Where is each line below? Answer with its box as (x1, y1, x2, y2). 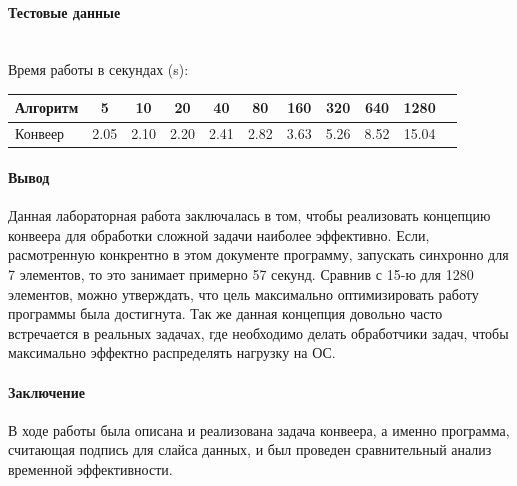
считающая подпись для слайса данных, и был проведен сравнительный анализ (8, 439, 492, 460)
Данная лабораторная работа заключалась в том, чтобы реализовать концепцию (8, 205, 491, 226)
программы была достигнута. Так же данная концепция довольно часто (8, 303, 443, 324)
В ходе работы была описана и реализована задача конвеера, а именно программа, (8, 419, 510, 440)
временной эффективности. (8, 458, 173, 479)
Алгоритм (15, 97, 79, 118)
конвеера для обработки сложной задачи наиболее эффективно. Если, (8, 224, 430, 245)
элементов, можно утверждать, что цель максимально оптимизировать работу (8, 283, 479, 304)
